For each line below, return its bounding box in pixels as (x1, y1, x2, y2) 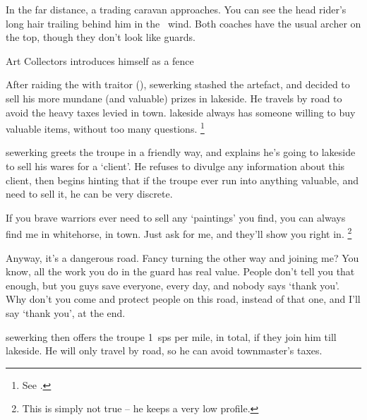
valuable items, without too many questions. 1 (6, 119, 205, 136)
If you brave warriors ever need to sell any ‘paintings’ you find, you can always (6, 210, 346, 224)
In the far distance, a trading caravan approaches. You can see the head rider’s (6, 2, 347, 16)
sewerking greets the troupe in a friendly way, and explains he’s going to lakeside (6, 145, 356, 160)
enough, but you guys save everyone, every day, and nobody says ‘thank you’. (6, 277, 339, 292)
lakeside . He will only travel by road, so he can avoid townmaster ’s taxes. (6, 343, 323, 358)
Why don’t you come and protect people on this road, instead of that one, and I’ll (6, 292, 361, 306)
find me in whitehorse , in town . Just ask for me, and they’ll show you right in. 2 (6, 224, 352, 241)
